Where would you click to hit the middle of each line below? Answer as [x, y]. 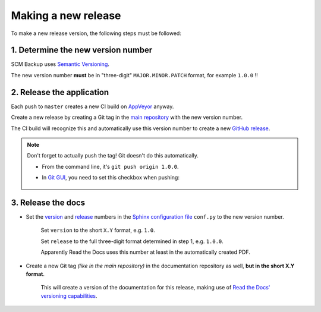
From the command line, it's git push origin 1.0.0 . [110, 166]
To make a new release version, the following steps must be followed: [96, 33]
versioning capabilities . [69, 296]
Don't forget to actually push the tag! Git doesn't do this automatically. [113, 156]
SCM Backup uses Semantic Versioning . [60, 64]
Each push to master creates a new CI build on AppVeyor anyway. [92, 106]
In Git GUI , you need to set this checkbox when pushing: [111, 178]
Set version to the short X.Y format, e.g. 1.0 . [98, 230]
